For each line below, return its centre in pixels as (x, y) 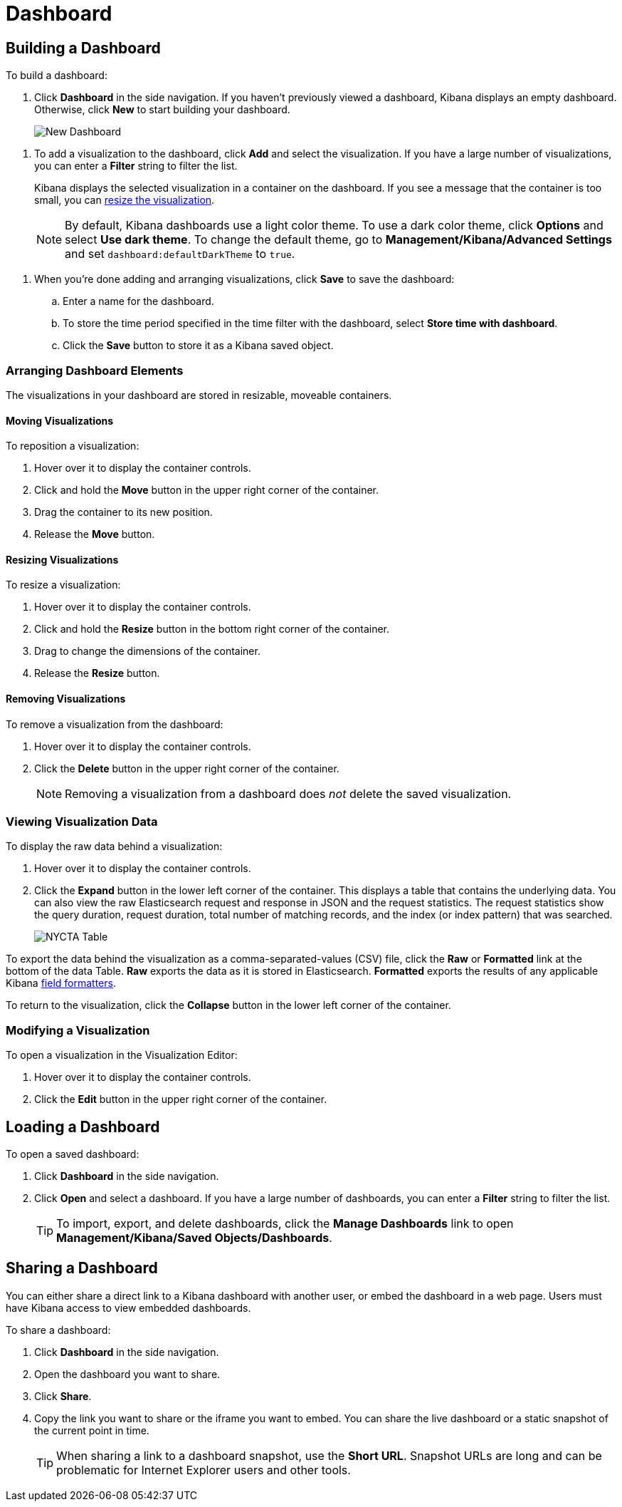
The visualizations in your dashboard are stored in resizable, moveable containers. (199, 395)
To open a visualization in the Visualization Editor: (122, 1055)
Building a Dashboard (83, 48)
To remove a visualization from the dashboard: (115, 724)
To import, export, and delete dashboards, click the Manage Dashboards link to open (285, 1223)
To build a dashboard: (57, 76)
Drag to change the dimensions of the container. (147, 651)
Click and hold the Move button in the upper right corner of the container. (207, 490)
